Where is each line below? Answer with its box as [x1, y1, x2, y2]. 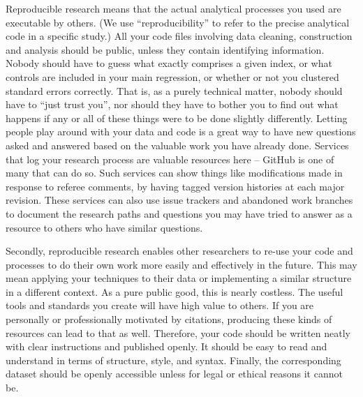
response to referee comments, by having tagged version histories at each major [6, 179, 345, 193]
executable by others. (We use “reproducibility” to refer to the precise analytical [6, 15, 350, 29]
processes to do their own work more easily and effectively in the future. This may [6, 257, 357, 271]
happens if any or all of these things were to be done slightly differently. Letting [6, 110, 348, 125]
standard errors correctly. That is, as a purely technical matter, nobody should [6, 83, 343, 98]
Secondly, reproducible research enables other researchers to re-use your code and [6, 244, 353, 258]
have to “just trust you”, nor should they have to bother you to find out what [6, 97, 339, 112]
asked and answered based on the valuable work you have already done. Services [6, 137, 349, 152]
